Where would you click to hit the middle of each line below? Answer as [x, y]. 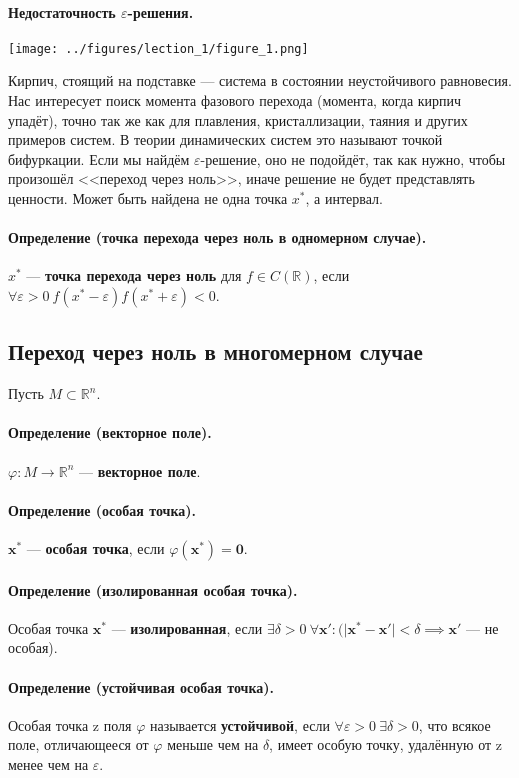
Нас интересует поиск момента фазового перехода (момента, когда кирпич [235, 100]
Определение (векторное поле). [110, 432]
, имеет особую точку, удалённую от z [385, 744]
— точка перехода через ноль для [134, 275]
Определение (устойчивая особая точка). [141, 686]
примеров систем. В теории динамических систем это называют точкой [225, 139]
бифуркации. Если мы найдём [99, 158]
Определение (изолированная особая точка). [153, 589]
